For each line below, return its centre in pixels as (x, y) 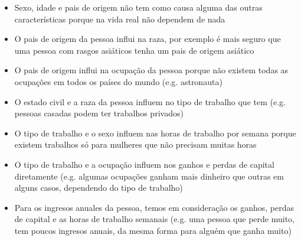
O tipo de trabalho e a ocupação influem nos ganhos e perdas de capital (144, 164)
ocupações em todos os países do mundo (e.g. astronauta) (118, 81)
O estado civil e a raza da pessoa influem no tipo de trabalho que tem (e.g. (150, 101)
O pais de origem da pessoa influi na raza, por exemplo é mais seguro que (148, 39)
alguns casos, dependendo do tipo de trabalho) (99, 188)
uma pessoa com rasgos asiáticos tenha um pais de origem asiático (134, 50)
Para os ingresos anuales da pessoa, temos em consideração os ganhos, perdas (154, 207)
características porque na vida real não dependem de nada (120, 19)
